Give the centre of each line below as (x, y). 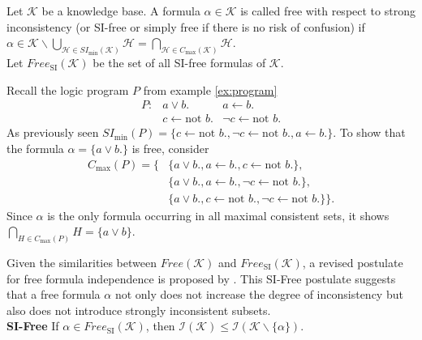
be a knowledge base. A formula (121, 11)
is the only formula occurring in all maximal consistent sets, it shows (218, 215)
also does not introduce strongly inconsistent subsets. (139, 310)
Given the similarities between (82, 263)
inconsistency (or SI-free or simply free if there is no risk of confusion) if (186, 26)
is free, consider (170, 148)
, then (160, 326)
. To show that (369, 132)
